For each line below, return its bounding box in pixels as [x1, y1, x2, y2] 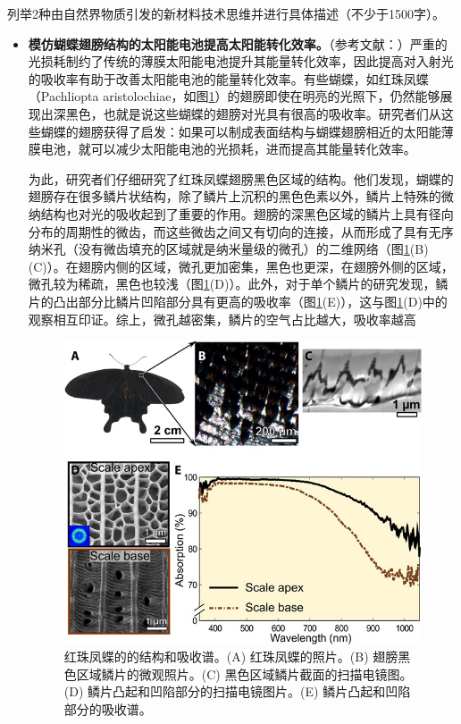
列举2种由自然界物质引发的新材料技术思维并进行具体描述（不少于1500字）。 [7, 4, 445, 22]
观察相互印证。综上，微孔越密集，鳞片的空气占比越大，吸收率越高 [28, 309, 416, 328]
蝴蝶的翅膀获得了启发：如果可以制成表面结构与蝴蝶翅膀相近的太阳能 [40, 122, 441, 140]
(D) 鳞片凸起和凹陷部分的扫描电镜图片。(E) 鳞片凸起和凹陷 [63, 682, 411, 701]
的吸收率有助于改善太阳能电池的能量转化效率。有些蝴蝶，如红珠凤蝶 [28, 69, 429, 88]
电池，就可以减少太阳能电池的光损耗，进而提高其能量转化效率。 [40, 139, 416, 158]
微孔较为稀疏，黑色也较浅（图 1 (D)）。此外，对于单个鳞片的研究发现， [28, 274, 436, 293]
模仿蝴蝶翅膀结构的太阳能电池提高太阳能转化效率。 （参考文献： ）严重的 [28, 34, 448, 53]
